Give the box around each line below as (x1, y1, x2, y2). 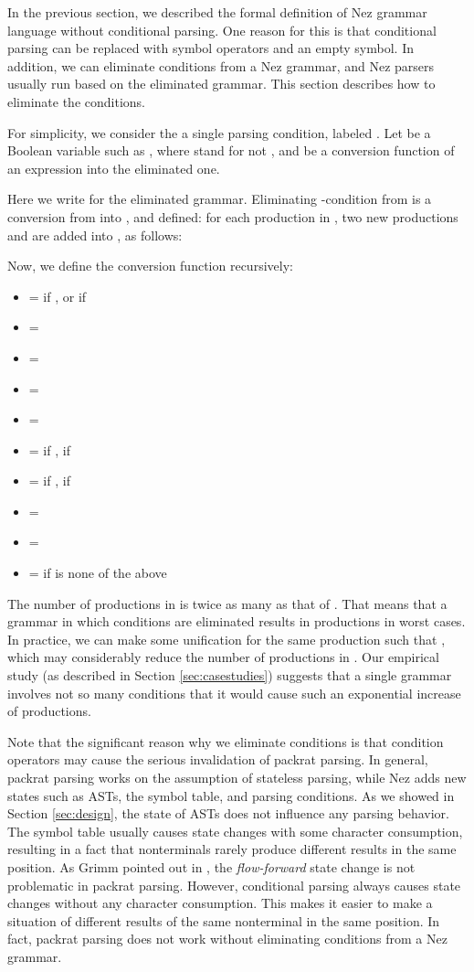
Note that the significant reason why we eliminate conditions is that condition (7, 732, 444, 751)
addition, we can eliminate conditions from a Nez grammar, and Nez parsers (7, 56, 435, 75)
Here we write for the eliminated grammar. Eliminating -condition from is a (7, 189, 432, 208)
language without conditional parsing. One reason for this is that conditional (7, 20, 437, 39)
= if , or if (28, 286, 87, 305)
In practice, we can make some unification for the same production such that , (7, 629, 446, 648)
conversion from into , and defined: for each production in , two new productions (7, 207, 458, 226)
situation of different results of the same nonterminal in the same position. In (7, 911, 440, 930)
